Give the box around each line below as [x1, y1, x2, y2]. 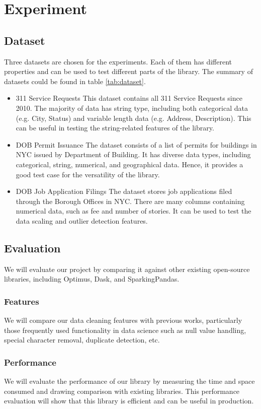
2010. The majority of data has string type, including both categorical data [16, 102, 248, 113]
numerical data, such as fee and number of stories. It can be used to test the [16, 206, 251, 216]
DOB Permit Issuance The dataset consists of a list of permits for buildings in [16, 139, 257, 150]
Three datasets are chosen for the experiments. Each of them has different [4, 56, 232, 66]
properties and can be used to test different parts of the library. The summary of [4, 66, 253, 77]
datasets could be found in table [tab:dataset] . [4, 76, 146, 86]
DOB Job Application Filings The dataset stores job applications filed [16, 186, 232, 196]
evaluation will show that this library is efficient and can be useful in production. [4, 395, 254, 406]
